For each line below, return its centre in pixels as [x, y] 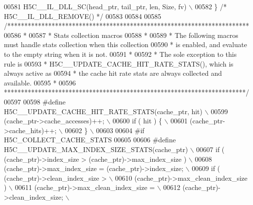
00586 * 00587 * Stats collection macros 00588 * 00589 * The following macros [121, 35]
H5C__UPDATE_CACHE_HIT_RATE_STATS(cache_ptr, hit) [103, 111]
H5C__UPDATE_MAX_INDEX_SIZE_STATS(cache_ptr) [96, 149]
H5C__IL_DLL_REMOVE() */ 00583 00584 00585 [83, 16]
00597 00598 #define [35, 101]
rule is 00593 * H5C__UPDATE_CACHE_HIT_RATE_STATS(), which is [119, 63]
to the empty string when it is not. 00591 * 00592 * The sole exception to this [120, 54]
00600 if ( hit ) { [137, 121]
